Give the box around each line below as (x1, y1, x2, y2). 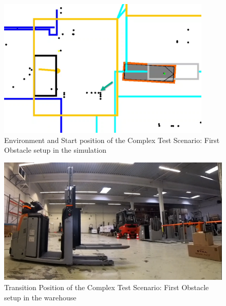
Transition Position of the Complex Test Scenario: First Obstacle (4, 282, 209, 293)
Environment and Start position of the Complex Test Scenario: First (4, 134, 220, 145)
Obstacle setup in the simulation (4, 145, 106, 155)
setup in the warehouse (4, 292, 77, 302)
